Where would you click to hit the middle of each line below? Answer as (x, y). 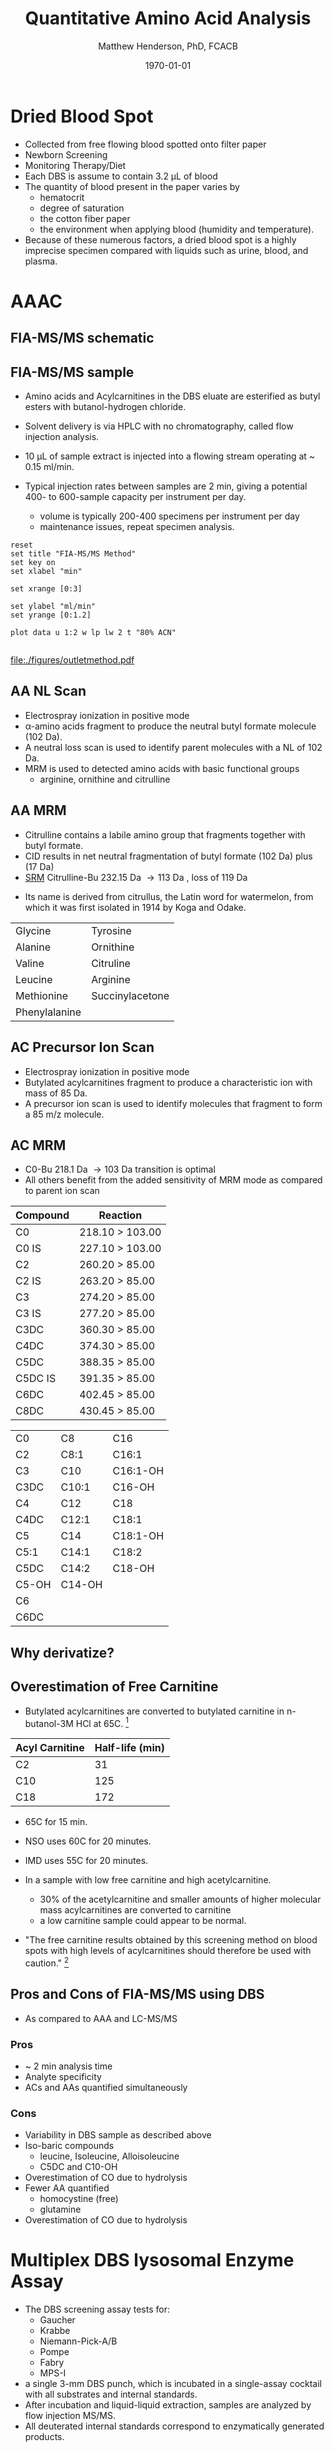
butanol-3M (49, 1723)
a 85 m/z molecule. (64, 1114)
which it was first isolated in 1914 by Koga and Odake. (135, 907)
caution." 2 (47, 1962)
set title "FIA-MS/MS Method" (73, 554)
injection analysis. (62, 437)
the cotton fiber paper (85, 218)
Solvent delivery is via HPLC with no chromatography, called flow (159, 426)
